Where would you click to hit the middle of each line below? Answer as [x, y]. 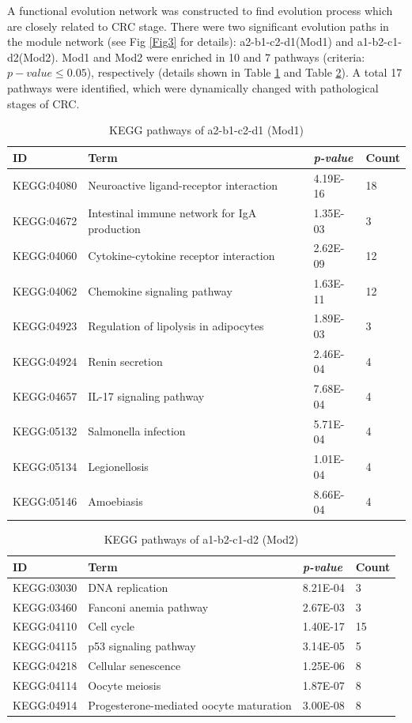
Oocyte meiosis [125, 685]
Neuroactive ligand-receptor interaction [183, 185]
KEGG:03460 [45, 606]
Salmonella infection [137, 431]
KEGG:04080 [45, 185]
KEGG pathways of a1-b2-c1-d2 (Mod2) [201, 539]
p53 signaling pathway [142, 646]
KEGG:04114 [45, 685]
